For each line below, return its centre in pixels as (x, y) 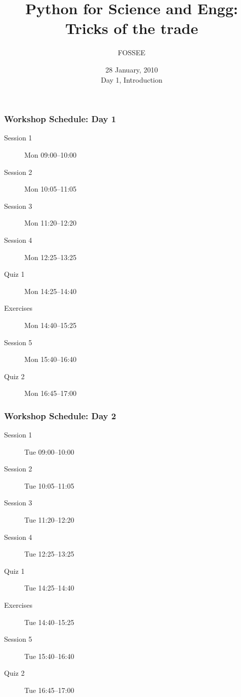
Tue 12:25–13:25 (49, 554)
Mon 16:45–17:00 (51, 393)
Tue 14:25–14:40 (49, 588)
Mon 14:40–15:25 (51, 325)
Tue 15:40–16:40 (49, 656)
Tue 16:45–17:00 (49, 690)
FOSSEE (132, 52)
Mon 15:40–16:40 (51, 359)
